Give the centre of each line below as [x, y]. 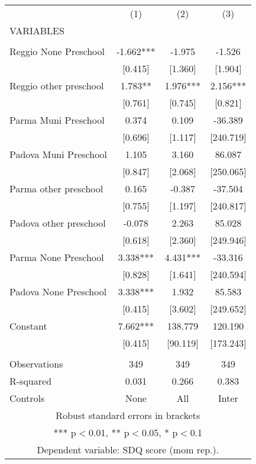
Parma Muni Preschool [57, 120]
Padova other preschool [58, 223]
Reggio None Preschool [57, 51]
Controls [27, 398]
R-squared [31, 381]
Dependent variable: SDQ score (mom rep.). [128, 449]
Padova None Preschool [58, 291]
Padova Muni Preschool [59, 154]
